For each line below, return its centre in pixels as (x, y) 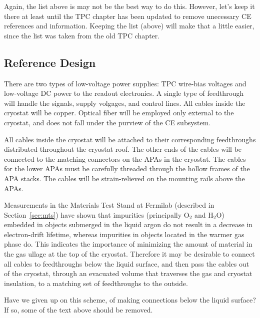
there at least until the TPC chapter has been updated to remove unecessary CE (128, 16)
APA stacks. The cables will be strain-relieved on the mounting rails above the (124, 178)
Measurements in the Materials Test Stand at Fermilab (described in (109, 205)
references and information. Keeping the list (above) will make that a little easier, (129, 26)
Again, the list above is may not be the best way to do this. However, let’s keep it (129, 6)
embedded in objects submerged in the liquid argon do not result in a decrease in (128, 224)
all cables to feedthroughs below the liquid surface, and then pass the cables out (127, 263)
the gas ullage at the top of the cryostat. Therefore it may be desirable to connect (129, 254)
